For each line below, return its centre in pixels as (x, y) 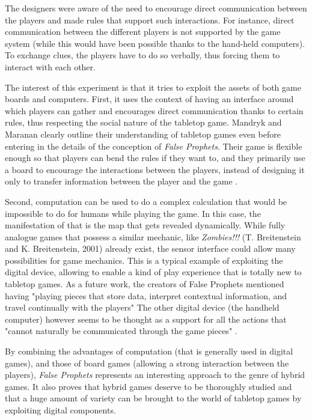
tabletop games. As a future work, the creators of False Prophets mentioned (145, 284)
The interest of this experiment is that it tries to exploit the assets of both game (153, 87)
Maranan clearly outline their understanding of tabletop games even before (143, 134)
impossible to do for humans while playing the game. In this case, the (133, 213)
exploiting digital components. (60, 410)
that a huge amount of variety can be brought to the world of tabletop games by (153, 398)
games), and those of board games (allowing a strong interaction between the (147, 363)
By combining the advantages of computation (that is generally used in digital (149, 351)
